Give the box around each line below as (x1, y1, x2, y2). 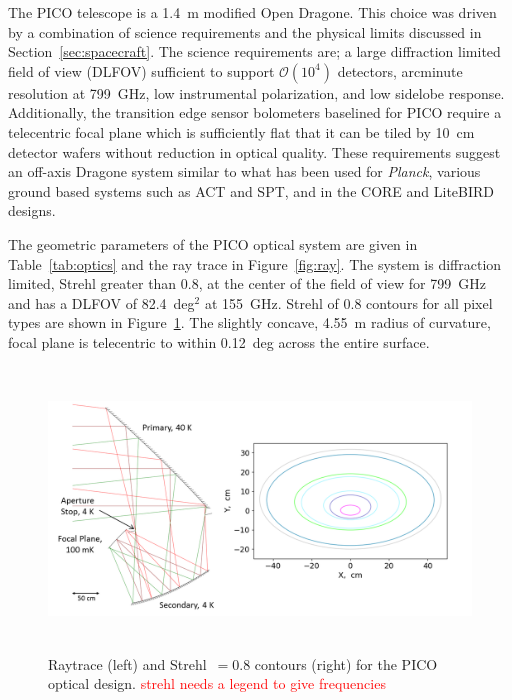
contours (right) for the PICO (254, 653, 438, 674)
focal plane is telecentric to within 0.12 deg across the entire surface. (8, 331, 430, 352)
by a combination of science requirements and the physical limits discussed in (8, 21, 482, 42)
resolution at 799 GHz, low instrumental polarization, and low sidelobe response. (8, 82, 505, 103)
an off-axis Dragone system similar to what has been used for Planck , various (8, 161, 481, 182)
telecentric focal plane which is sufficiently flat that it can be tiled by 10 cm (8, 121, 475, 142)
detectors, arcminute (337, 60, 463, 81)
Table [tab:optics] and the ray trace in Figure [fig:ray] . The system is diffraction (8, 253, 502, 274)
